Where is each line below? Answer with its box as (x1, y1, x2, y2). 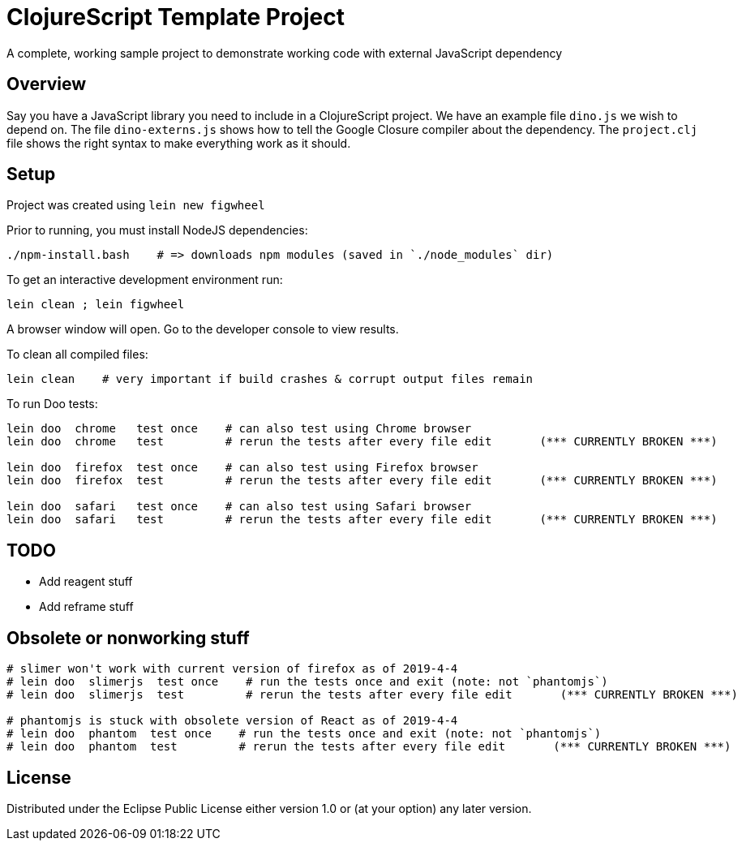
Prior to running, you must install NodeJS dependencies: (6, 223, 308, 238)
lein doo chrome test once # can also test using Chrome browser (6, 422, 472, 436)
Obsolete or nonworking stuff (6, 627, 250, 648)
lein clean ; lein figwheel (6, 298, 185, 312)
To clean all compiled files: (6, 347, 148, 362)
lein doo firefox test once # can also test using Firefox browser (6, 461, 478, 475)
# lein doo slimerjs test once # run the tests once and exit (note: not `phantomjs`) (6, 675, 608, 689)
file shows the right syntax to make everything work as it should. (6, 135, 351, 150)
